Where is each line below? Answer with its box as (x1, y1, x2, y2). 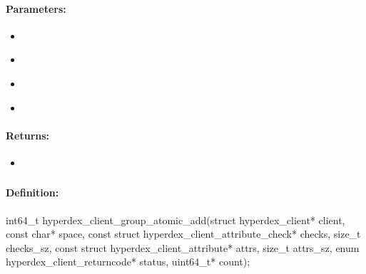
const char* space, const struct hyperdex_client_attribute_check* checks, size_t (6, 226, 361, 241)
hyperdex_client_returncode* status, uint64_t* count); (6, 254, 250, 269)
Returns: (6, 127, 50, 142)
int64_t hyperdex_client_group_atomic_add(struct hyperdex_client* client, (6, 212, 345, 227)
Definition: (6, 185, 59, 200)
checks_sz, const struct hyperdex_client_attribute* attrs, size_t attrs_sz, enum (6, 240, 360, 255)
